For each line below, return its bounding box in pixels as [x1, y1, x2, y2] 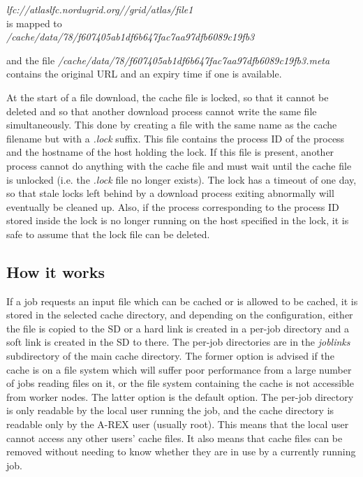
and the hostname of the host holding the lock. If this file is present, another [6, 145, 334, 159]
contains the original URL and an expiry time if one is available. [6, 66, 282, 81]
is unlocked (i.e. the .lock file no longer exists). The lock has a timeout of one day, [6, 172, 357, 186]
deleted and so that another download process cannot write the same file [6, 103, 317, 118]
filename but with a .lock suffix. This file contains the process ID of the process [6, 131, 345, 145]
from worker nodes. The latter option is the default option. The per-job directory [6, 389, 354, 404]
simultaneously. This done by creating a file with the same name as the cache [6, 117, 337, 132]
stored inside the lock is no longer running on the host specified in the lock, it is [6, 213, 349, 228]
